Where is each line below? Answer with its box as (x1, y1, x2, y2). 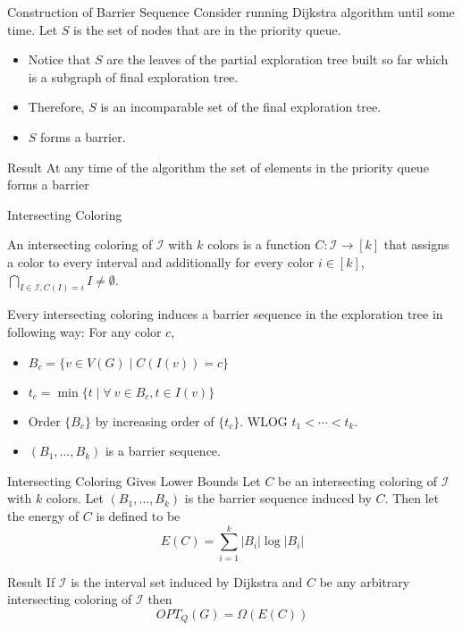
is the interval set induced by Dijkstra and (71, 572, 303, 591)
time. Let (7, 20, 58, 38)
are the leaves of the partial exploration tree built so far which (106, 50, 449, 69)
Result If (7, 572, 55, 591)
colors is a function (207, 235, 311, 254)
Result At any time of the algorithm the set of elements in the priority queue (7, 157, 429, 176)
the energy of (7, 506, 80, 525)
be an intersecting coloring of (278, 471, 437, 490)
